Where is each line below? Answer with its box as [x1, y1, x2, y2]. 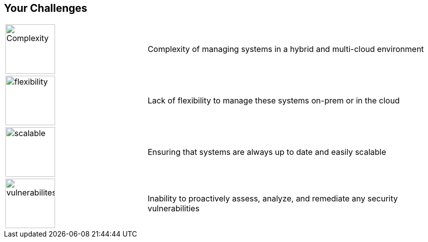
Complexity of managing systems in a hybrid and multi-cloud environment [147, 44, 424, 54]
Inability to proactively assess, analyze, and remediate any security [147, 194, 398, 204]
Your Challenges [4, 2, 87, 14]
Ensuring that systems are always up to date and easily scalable [147, 147, 386, 157]
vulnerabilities [147, 203, 200, 214]
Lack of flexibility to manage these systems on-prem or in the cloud [147, 96, 400, 106]
